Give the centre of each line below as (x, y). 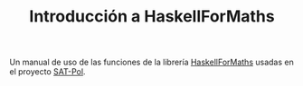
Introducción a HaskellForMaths (152, 17)
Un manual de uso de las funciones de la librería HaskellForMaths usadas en (151, 62)
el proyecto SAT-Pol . (47, 72)
